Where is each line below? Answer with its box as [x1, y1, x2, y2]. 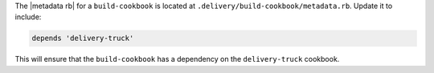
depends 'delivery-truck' [31, 34, 134, 43]
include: [14, 12, 42, 22]
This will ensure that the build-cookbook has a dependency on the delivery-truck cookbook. [14, 55, 340, 64]
